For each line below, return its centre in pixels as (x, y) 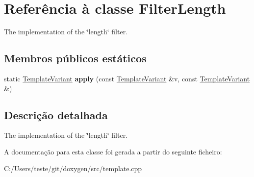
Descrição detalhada (56, 114)
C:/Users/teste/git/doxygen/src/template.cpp (73, 168)
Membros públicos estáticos (75, 58)
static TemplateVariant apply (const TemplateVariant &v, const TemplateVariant (127, 78)
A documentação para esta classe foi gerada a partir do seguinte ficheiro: (113, 151)
